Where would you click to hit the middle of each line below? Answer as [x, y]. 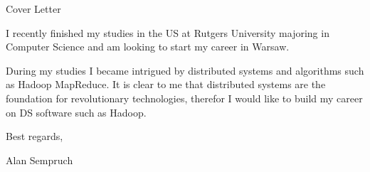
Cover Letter [33, 9]
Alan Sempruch [39, 160]
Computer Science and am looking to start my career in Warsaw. [148, 47]
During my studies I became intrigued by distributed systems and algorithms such [185, 70]
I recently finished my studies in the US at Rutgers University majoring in [168, 32]
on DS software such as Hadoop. [76, 112]
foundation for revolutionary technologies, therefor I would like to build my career [184, 98]
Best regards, [35, 136]
